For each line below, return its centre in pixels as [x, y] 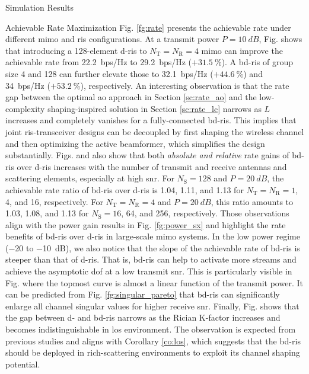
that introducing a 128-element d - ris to [76, 50]
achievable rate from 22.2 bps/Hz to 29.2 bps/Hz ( [99, 62]
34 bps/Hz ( [28, 85]
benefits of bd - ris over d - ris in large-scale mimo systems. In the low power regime [153, 236]
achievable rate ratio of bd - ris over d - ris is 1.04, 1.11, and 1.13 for [125, 189]
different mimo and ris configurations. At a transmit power [112, 39]
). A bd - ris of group [257, 62]
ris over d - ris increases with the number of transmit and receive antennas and [146, 166]
